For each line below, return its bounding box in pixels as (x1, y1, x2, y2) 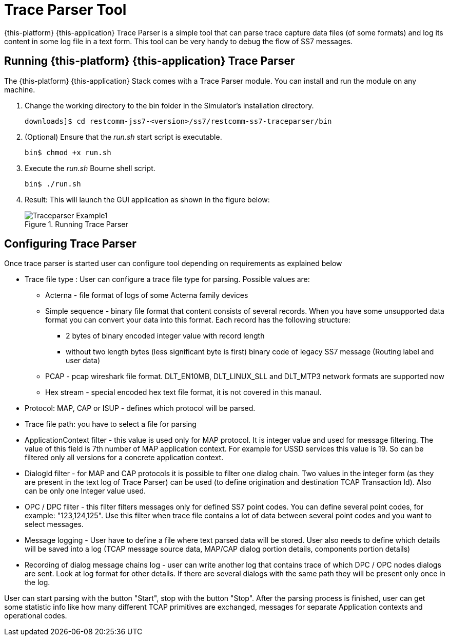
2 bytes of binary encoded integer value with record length (66, 331, 265, 341)
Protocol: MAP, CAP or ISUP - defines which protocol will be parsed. (25, 404, 256, 413)
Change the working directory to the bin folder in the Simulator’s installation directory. (25, 101, 314, 110)
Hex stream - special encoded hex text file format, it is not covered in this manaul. (45, 388, 322, 397)
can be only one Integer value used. (25, 486, 146, 496)
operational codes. (4, 611, 67, 620)
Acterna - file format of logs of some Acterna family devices (45, 291, 248, 300)
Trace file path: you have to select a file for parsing (25, 420, 197, 429)
